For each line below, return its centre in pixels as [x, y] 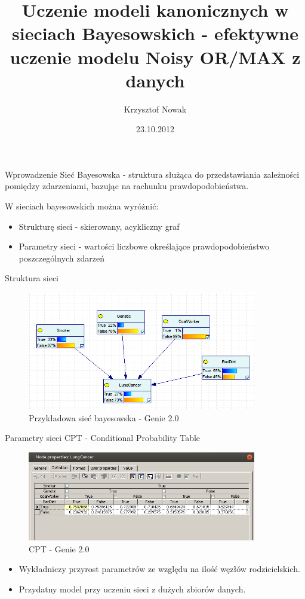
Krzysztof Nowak [155, 109]
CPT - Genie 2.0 [59, 548]
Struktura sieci [32, 278]
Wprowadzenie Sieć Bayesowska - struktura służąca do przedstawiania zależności [152, 174]
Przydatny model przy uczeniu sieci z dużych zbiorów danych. [132, 589]
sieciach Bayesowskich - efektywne [155, 33]
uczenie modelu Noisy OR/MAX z [155, 57]
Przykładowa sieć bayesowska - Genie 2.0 [104, 417]
